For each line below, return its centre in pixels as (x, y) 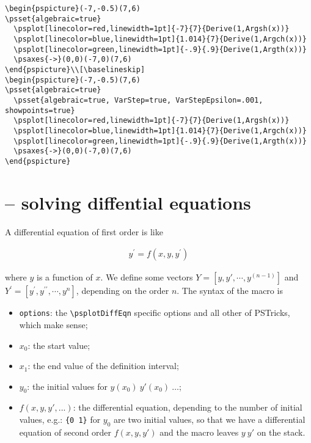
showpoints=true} (40, 110)
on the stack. (281, 432)
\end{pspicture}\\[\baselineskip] (75, 69)
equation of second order (65, 432)
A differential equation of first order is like (84, 231)
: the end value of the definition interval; (103, 366)
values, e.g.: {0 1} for (60, 419)
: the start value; (59, 345)
